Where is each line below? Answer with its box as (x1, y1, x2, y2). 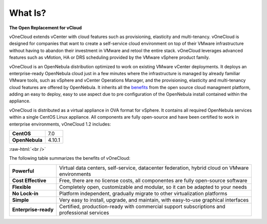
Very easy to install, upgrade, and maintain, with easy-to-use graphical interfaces (59, 196, 249, 203)
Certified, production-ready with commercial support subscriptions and (59, 203, 225, 210)
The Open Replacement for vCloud (9, 25, 82, 31)
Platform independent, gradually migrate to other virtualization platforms (59, 190, 227, 197)
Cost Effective (12, 177, 46, 184)
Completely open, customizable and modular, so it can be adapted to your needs (59, 183, 247, 190)
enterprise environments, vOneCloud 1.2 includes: (9, 121, 111, 127)
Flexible (12, 183, 32, 190)
